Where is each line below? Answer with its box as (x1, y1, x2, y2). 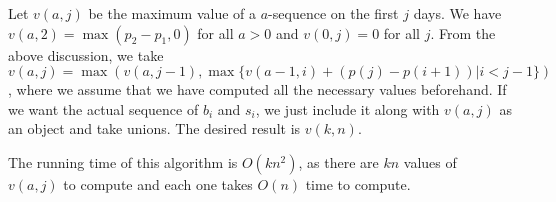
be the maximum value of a (88, 3, 257, 23)
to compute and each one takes (63, 173, 253, 194)
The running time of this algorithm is (8, 151, 238, 172)
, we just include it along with (255, 98, 440, 119)
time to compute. (305, 173, 411, 194)
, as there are (298, 151, 379, 172)
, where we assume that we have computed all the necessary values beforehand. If (8, 79, 507, 100)
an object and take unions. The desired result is (8, 118, 301, 139)
